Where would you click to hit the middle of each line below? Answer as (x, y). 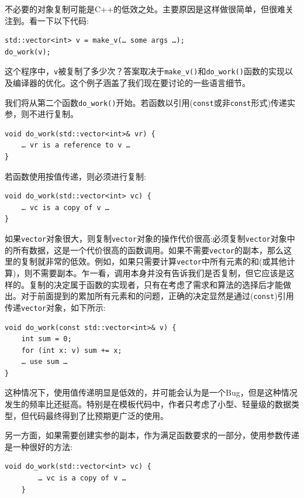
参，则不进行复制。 (42, 114)
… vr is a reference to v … (76, 145)
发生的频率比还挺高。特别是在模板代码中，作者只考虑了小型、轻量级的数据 (148, 404)
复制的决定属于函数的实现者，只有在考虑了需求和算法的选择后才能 (156, 284)
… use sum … (44, 362)
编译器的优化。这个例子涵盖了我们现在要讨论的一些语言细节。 (131, 83)
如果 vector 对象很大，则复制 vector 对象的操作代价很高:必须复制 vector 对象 (146, 238)
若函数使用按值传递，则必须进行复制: (75, 176)
